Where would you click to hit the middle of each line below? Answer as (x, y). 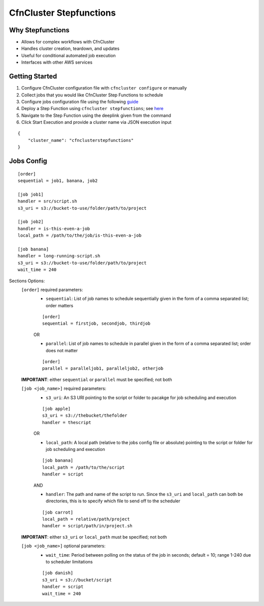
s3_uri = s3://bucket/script (77, 580)
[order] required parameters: (52, 290)
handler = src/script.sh (47, 201)
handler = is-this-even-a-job (54, 228)
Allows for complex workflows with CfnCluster (68, 42)
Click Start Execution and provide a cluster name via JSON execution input (96, 122)
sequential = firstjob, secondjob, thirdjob (97, 324)
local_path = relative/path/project (86, 519)
